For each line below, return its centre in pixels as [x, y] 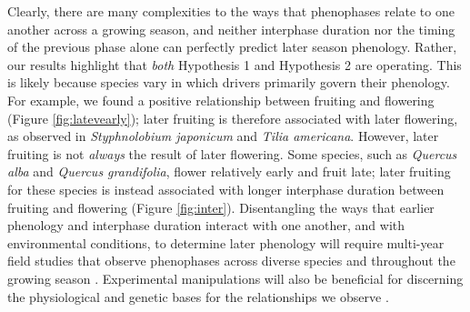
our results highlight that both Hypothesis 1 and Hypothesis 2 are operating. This [235, 64]
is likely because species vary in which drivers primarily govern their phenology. [229, 82]
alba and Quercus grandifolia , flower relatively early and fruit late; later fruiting [229, 171]
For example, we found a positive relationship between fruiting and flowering [221, 100]
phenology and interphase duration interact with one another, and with [206, 225]
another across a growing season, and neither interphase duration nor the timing [231, 29]
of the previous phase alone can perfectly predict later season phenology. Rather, [232, 47]
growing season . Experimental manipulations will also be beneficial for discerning [235, 278]
